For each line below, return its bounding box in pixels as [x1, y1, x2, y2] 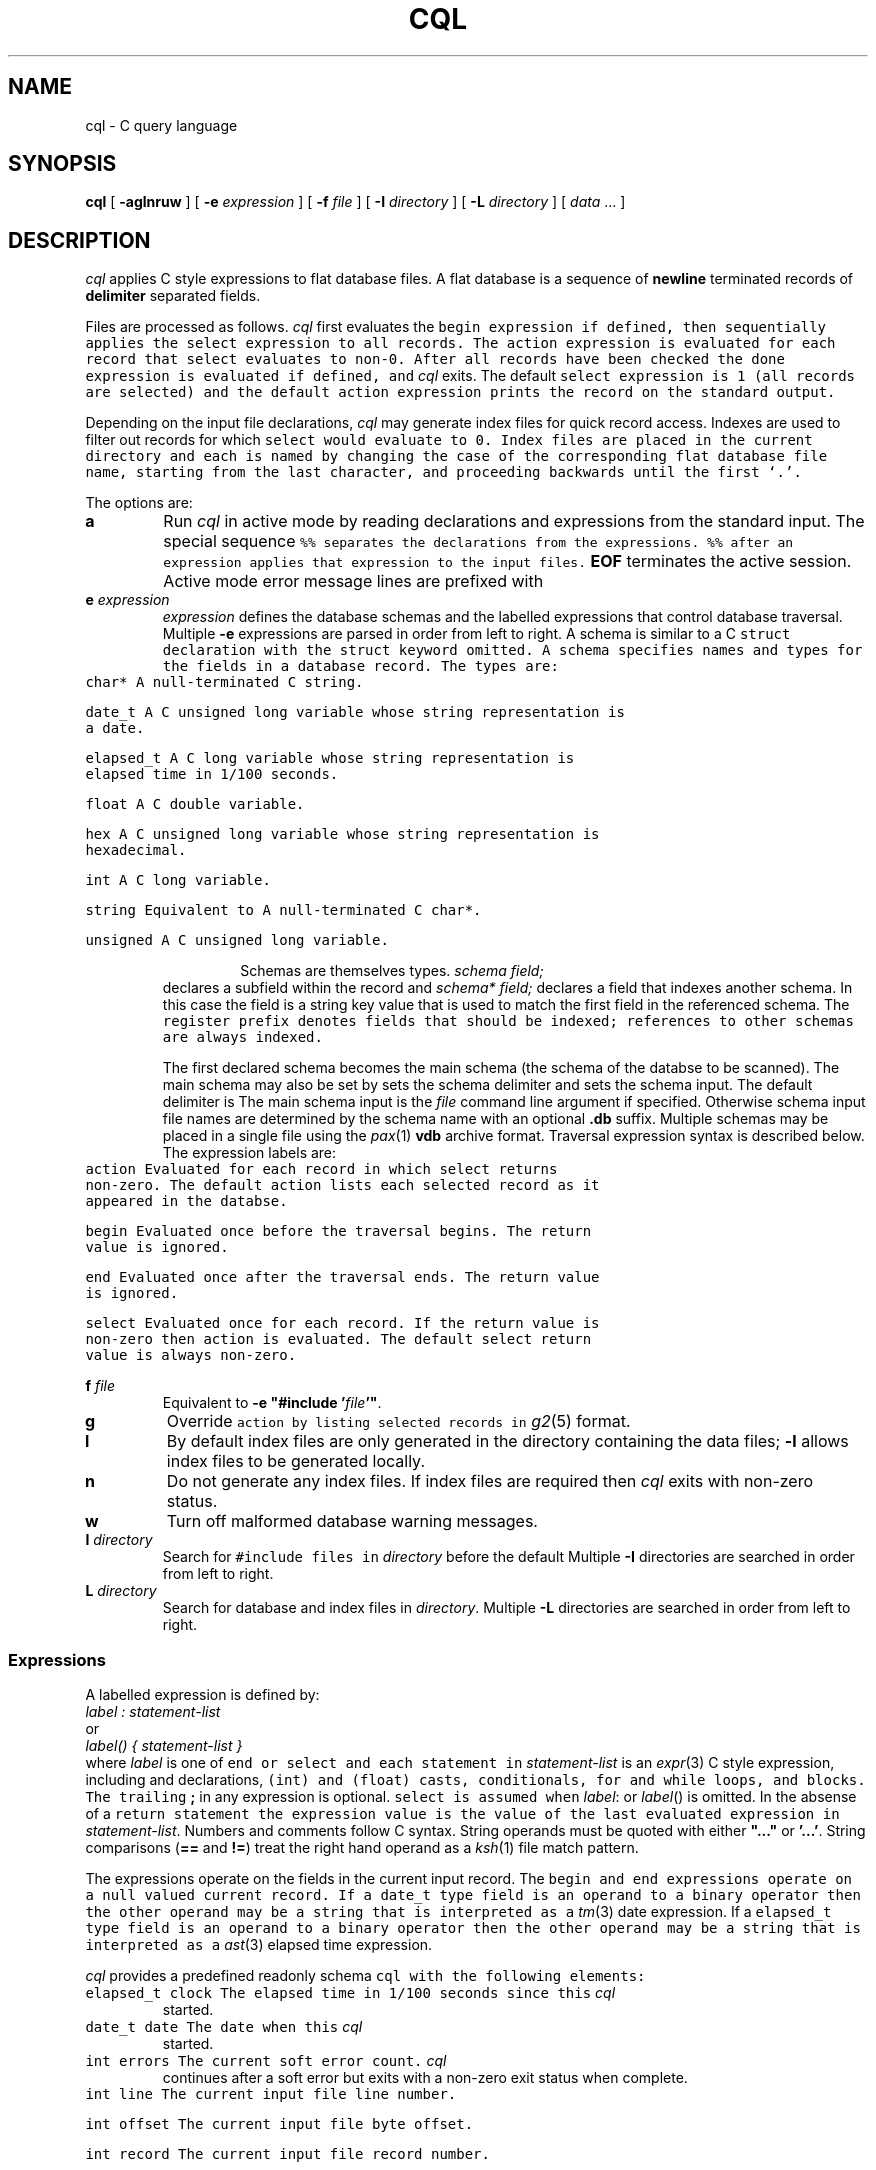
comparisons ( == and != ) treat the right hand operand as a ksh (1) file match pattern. [85, 1839, 639, 1857]
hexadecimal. [85, 842, 187, 859]
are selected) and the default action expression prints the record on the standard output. [85, 384, 836, 401]
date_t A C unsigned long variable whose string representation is [85, 704, 625, 721]
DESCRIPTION [8, 227, 151, 253]
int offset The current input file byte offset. [85, 2116, 474, 2133]
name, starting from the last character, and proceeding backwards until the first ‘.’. [85, 464, 802, 481]
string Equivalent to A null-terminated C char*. [85, 902, 482, 919]
